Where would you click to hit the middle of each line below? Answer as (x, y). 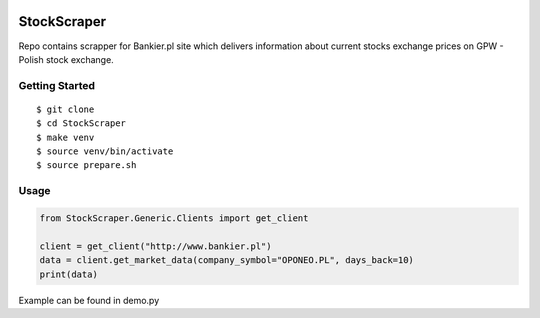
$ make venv (65, 137)
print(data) (69, 274)
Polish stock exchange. (66, 59)
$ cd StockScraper (81, 123)
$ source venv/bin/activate (105, 151)
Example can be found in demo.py (89, 300)
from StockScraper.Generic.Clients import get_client (174, 218)
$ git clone (65, 109)
